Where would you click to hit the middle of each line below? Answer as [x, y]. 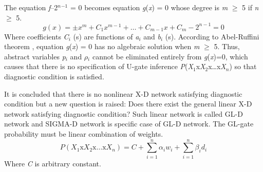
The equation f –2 [31, 7]
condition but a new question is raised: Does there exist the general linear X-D [128, 104]
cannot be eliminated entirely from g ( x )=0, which [170, 56]
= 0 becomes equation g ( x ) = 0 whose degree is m [149, 7]
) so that [243, 66]
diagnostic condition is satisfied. [54, 77]
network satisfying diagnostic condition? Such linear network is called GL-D [124, 113]
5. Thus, [227, 46]
